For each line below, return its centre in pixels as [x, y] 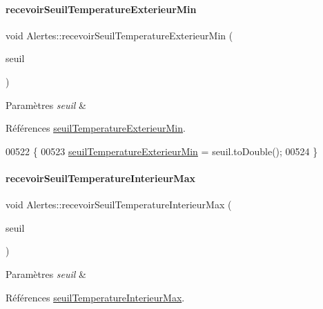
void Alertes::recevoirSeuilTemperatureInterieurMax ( [119, 205]
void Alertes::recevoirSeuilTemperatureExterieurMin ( [119, 35]
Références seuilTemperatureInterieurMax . [95, 297]
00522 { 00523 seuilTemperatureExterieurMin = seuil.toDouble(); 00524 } [162, 151]
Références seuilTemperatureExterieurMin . [96, 128]
